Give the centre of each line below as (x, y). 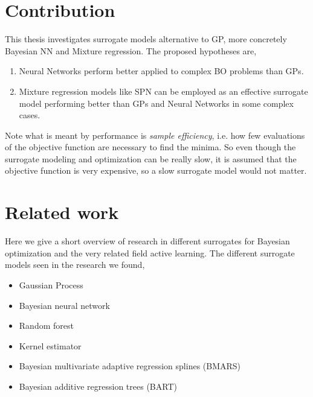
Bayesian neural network (64, 305)
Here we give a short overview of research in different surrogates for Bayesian (147, 241)
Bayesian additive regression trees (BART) (98, 386)
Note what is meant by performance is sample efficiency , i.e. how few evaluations (155, 135)
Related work (62, 212)
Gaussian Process (51, 284)
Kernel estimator (50, 345)
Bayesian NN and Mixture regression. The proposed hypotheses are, (131, 50)
